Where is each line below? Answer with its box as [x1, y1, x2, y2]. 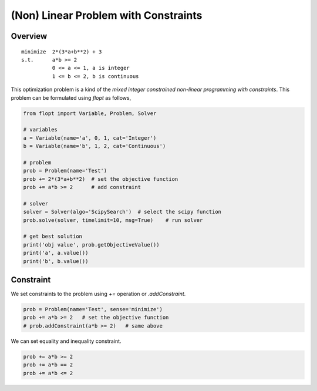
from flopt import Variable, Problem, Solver [23, 110, 157, 117]
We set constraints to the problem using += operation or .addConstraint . [11, 291, 186, 298]
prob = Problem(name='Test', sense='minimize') [23, 306, 163, 313]
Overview [11, 31, 48, 41]
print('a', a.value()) [23, 250, 89, 257]
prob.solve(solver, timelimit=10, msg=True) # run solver [23, 217, 203, 223]
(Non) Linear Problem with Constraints [11, 9, 203, 22]
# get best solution [23, 233, 82, 240]
